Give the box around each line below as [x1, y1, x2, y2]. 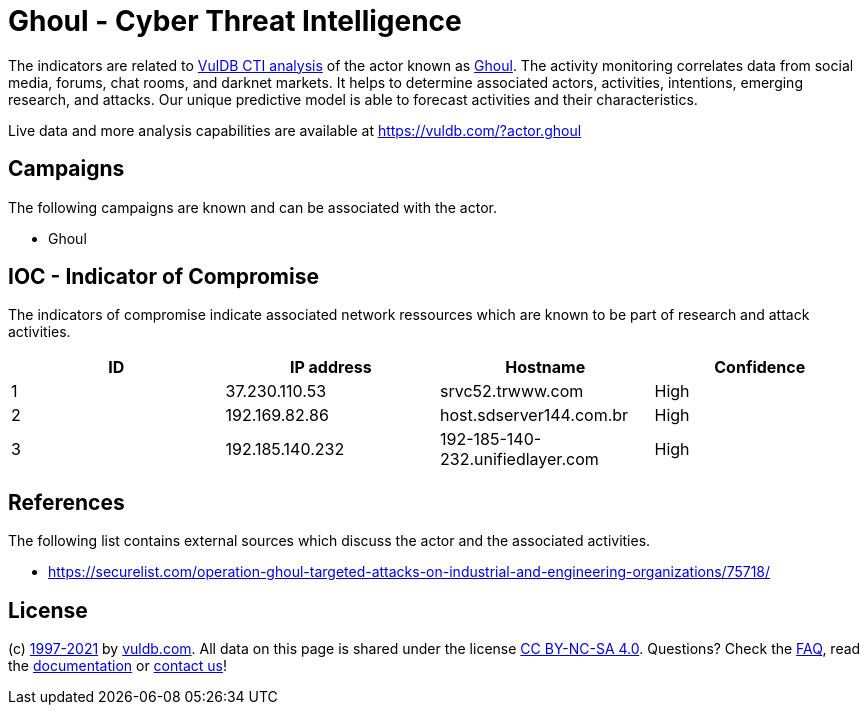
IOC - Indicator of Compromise [8, 264, 319, 290]
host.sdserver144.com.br [440, 405, 629, 426]
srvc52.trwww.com [440, 381, 584, 402]
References [8, 489, 125, 515]
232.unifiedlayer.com [440, 449, 599, 470]
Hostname [505, 357, 586, 378]
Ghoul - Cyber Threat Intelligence [8, 4, 462, 38]
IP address [289, 357, 372, 378]
